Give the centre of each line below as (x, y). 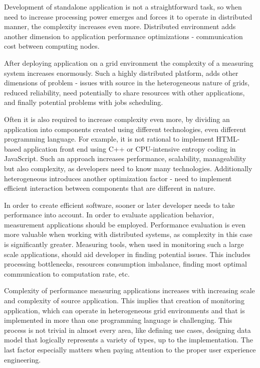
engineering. (23, 359)
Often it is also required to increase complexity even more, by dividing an (117, 119)
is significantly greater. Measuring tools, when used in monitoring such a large (124, 244)
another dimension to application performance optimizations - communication (123, 36)
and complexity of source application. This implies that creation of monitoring (124, 300)
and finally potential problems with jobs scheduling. (84, 102)
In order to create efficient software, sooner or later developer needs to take (119, 205)
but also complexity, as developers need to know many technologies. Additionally (128, 168)
